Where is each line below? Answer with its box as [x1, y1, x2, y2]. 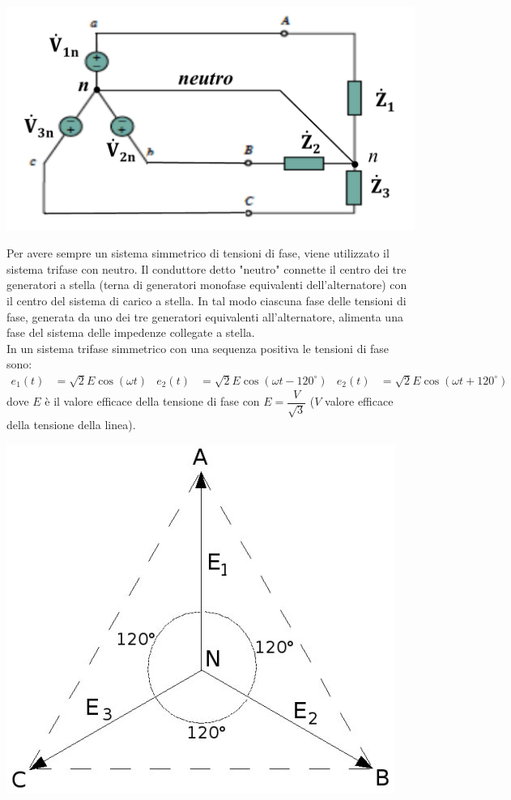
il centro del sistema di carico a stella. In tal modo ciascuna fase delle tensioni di [6, 291, 407, 309]
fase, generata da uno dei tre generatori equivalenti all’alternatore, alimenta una [6, 308, 403, 325]
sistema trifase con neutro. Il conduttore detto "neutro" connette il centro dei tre [6, 260, 407, 277]
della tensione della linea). [6, 416, 136, 433]
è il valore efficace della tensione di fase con [45, 393, 260, 410]
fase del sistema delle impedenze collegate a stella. [6, 324, 255, 341]
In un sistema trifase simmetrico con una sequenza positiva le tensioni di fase [6, 339, 389, 356]
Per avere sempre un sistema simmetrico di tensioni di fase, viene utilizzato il [6, 245, 390, 262]
